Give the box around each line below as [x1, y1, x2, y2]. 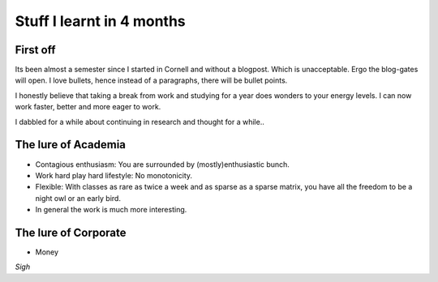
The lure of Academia [15, 138, 126, 152]
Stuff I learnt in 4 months [15, 12, 186, 30]
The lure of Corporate [15, 225, 127, 239]
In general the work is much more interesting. [35, 205, 187, 215]
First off [15, 43, 56, 57]
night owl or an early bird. [35, 193, 122, 203]
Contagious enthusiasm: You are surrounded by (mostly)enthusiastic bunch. [35, 159, 290, 169]
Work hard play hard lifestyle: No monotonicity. [35, 170, 193, 180]
